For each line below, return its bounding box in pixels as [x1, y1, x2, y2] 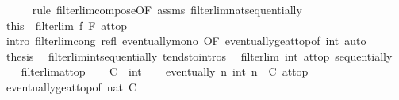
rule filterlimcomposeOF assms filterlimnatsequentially [32, 2, 302, 17]
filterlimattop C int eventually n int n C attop [21, 63, 309, 80]
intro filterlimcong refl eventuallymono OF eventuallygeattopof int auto [6, 32, 366, 49]
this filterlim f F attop [6, 17, 128, 33]
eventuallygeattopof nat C [6, 78, 137, 94]
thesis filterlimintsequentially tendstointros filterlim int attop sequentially [6, 47, 393, 64]
